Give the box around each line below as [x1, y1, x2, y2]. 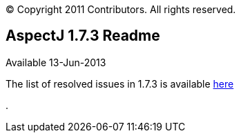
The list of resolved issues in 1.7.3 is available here [6, 77, 234, 90]
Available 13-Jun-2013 [6, 56, 106, 68]
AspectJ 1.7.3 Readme [6, 27, 160, 45]
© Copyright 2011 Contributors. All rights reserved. [6, 3, 236, 15]
